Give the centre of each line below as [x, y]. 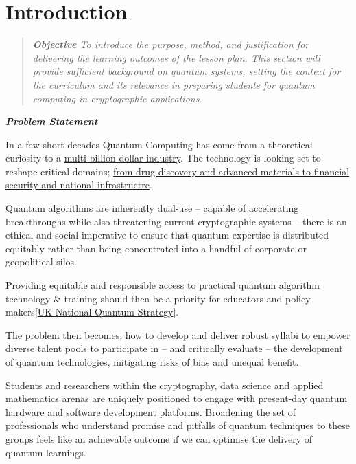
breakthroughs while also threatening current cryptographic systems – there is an [176, 221]
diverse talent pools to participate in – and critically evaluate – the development [174, 348]
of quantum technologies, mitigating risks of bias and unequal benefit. [152, 362]
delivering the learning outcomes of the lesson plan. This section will [176, 57]
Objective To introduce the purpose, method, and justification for [171, 44]
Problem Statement [52, 121]
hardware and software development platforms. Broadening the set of [151, 411]
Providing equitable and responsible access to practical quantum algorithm [163, 285]
